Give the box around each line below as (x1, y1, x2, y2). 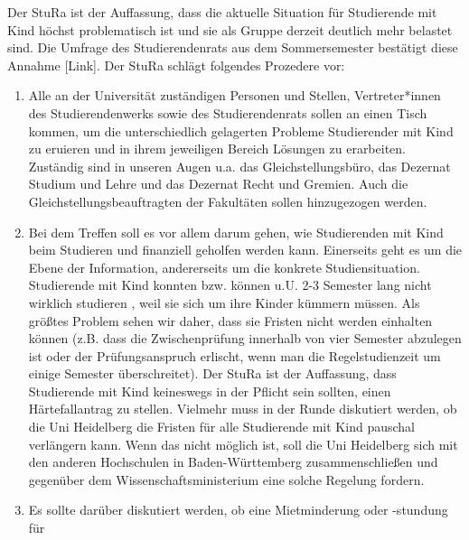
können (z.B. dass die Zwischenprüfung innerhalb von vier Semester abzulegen (28, 329, 462, 348)
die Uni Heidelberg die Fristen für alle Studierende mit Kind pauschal (28, 417, 415, 436)
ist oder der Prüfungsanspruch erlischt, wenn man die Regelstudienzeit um (28, 346, 441, 365)
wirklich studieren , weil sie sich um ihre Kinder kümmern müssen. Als (28, 293, 420, 312)
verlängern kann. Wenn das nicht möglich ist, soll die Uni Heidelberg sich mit (28, 434, 458, 453)
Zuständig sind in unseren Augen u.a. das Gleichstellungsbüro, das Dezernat (28, 156, 451, 175)
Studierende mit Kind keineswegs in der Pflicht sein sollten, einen (28, 381, 391, 400)
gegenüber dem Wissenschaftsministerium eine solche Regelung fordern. (28, 470, 425, 489)
